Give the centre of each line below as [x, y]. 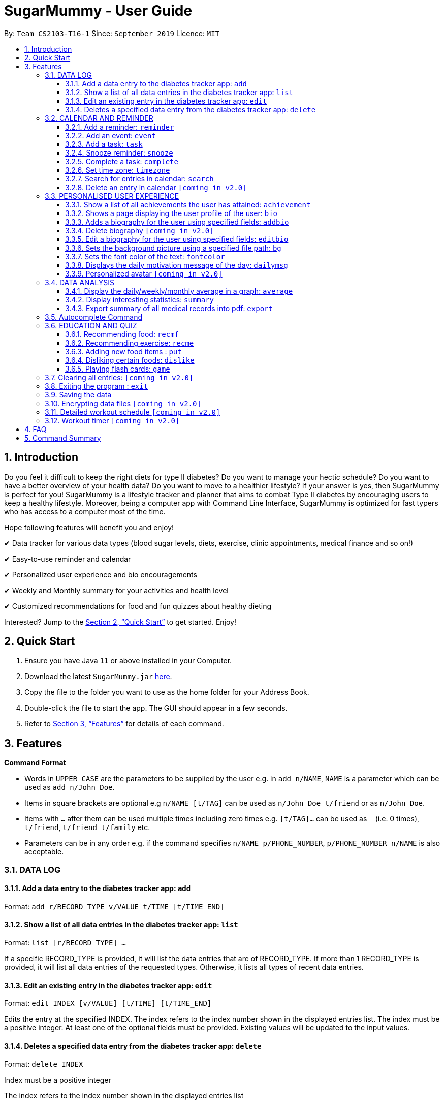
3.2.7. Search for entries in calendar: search [139, 178]
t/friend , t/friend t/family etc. [87, 827]
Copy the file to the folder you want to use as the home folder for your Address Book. [167, 692]
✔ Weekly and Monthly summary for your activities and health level [116, 590]
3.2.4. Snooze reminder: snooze [119, 152]
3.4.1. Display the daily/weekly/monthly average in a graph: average [179, 291]
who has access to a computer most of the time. [85, 511]
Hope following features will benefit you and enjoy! [89, 527]
